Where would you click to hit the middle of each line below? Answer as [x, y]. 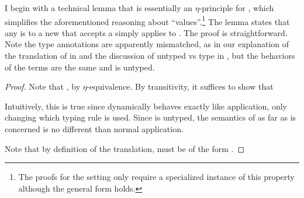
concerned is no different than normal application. [94, 129]
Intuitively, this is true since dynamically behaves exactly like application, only [146, 106]
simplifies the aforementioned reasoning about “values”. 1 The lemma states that [147, 20]
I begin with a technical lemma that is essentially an [99, 8]
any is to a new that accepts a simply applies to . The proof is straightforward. [146, 32]
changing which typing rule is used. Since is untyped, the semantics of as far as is [151, 117]
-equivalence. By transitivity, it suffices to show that [180, 86]
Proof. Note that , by [43, 86]
